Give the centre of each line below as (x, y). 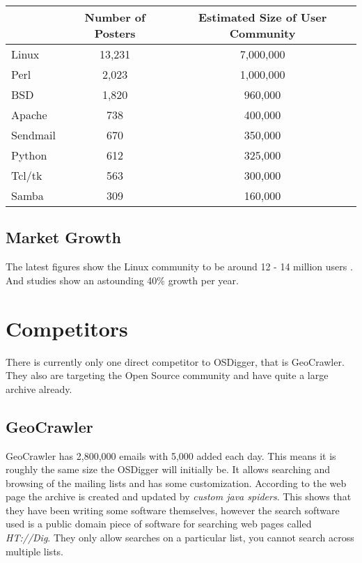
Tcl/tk (27, 175)
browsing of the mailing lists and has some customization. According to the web (176, 483)
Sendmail (34, 135)
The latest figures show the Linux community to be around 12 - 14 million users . (179, 267)
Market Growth (63, 237)
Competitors (67, 328)
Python (29, 155)
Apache (29, 115)
